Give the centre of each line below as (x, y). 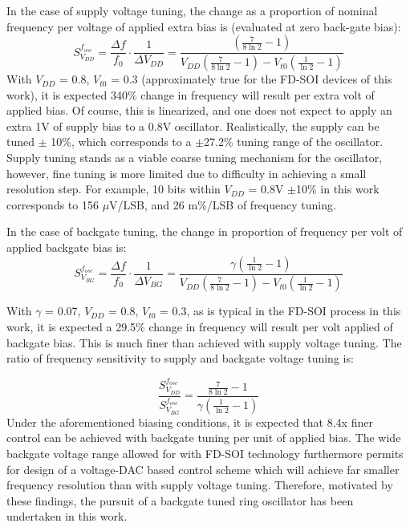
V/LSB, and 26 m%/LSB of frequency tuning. (223, 204)
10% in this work (337, 189)
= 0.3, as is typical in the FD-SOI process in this (280, 311)
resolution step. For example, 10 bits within (114, 189)
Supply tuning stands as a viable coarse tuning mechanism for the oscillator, (195, 158)
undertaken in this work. (67, 516)
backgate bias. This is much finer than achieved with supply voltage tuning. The (204, 342)
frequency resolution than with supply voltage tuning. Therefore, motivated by (200, 485)
